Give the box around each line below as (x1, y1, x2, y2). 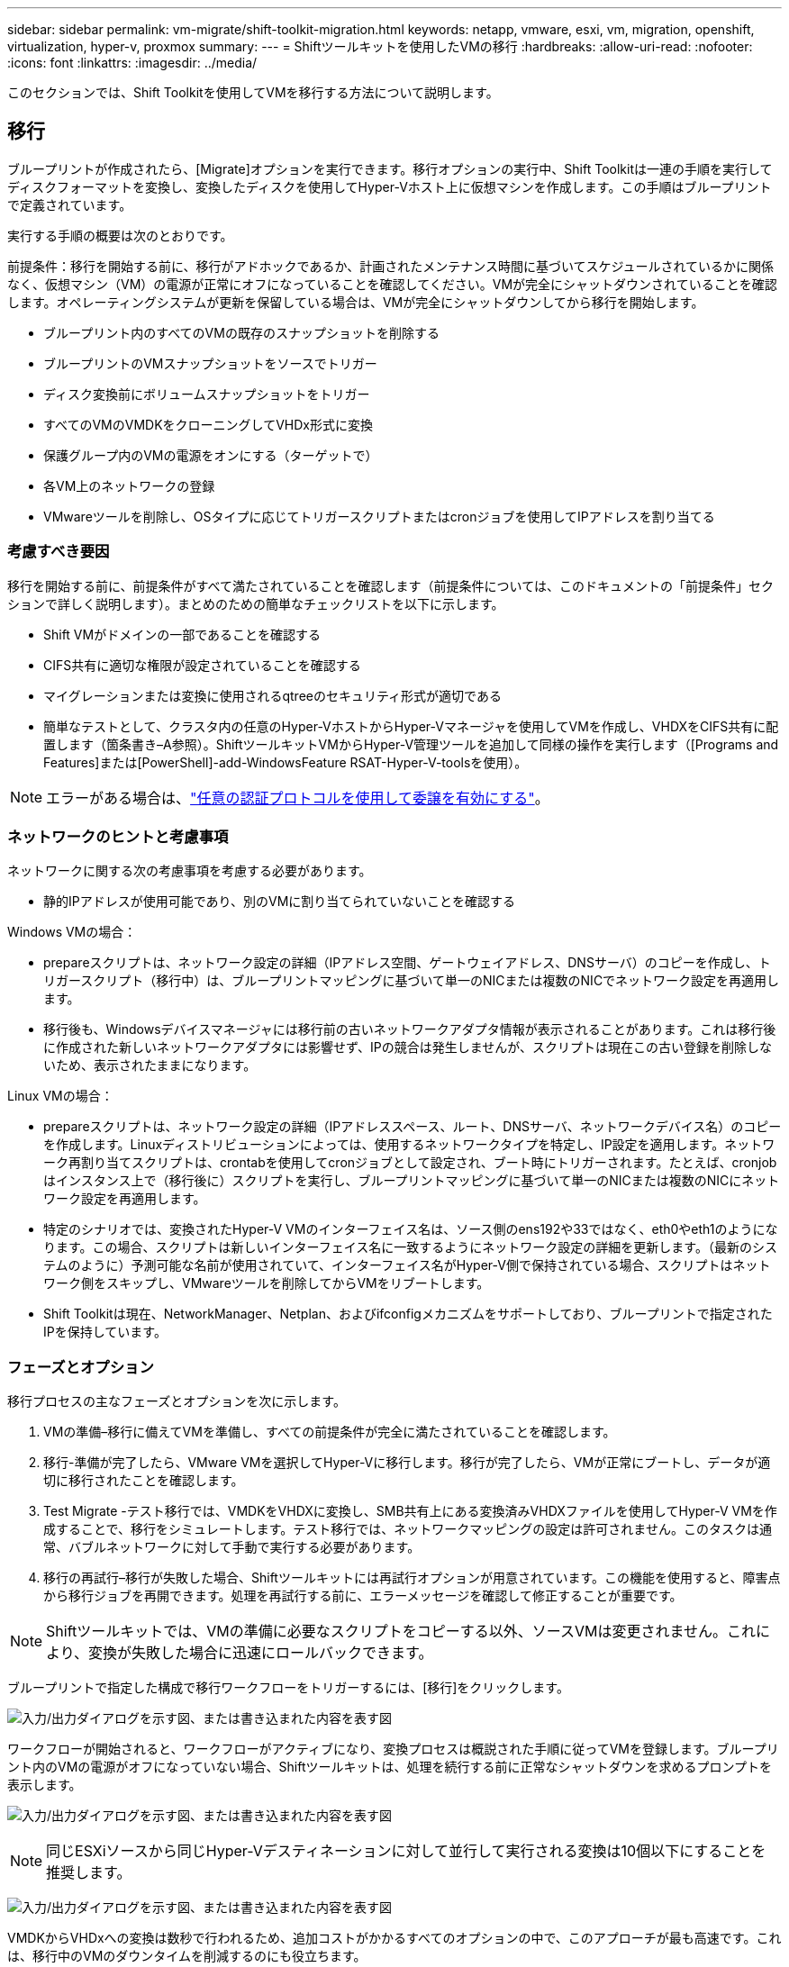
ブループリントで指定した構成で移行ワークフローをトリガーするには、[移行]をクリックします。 (7, 1680, 569, 1696)
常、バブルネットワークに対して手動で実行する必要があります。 (43, 1539, 421, 1555)
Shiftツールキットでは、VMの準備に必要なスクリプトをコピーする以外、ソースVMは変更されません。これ (46, 1622, 756, 1641)
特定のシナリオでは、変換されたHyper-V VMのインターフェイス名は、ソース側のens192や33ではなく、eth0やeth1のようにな (43, 1221, 778, 1237)
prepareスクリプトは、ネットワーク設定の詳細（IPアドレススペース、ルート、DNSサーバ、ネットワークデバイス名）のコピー (43, 1119, 782, 1135)
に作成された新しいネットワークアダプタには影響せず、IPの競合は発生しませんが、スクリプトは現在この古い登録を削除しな (43, 1039, 773, 1056)
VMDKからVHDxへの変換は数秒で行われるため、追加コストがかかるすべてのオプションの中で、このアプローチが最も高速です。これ (7, 1930, 782, 1946)
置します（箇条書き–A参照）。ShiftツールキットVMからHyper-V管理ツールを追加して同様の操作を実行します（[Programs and (43, 736, 779, 752)
